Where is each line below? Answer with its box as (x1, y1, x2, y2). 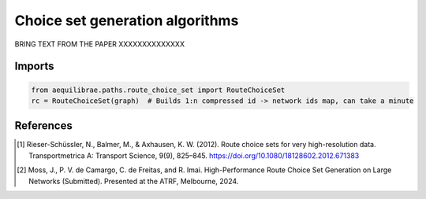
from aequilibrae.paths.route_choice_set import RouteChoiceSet (31, 85, 286, 94)
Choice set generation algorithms (14, 12, 239, 29)
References (14, 119, 73, 133)
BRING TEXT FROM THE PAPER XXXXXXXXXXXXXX (14, 39, 185, 49)
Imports (14, 60, 54, 73)
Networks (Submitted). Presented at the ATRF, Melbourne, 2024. (28, 176, 239, 186)
